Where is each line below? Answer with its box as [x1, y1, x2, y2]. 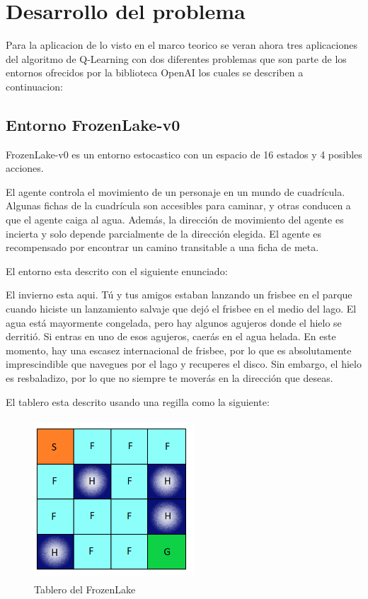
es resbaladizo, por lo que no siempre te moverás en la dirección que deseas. [6, 371, 333, 385]
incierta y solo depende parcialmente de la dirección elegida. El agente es [6, 226, 322, 240]
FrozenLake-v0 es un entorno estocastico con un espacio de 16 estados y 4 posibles [6, 146, 362, 161]
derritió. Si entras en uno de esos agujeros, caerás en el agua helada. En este [6, 329, 336, 344]
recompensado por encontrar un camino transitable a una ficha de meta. [6, 240, 319, 255]
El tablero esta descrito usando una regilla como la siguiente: [6, 394, 270, 409]
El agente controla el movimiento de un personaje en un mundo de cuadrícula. [6, 184, 345, 199]
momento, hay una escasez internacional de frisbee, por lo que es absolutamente [6, 342, 352, 357]
